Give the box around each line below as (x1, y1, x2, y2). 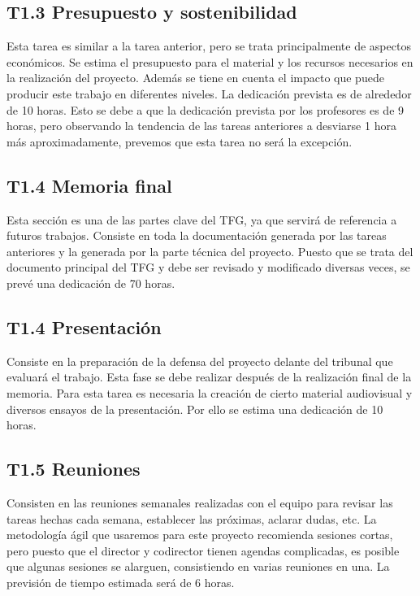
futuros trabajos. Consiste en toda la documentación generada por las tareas (6, 227, 387, 244)
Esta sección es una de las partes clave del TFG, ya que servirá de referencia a (6, 211, 397, 228)
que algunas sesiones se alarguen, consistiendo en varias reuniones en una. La (6, 558, 390, 575)
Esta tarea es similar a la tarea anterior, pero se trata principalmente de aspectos (6, 37, 411, 54)
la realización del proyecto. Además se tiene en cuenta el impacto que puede (6, 69, 384, 86)
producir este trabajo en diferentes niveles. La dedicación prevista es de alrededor (6, 85, 412, 102)
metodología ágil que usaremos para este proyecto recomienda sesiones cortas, (6, 526, 393, 543)
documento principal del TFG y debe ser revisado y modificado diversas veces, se (6, 259, 410, 276)
